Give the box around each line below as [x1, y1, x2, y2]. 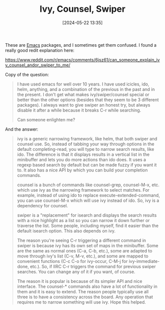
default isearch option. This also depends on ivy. [17, 227, 116, 234]
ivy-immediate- [128, 258, 160, 264]
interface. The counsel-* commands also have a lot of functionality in [17, 283, 158, 289]
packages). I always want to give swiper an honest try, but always [17, 102, 151, 108]
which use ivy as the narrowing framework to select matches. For [17, 187, 150, 193]
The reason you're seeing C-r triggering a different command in [17, 237, 146, 243]
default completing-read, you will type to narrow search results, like [17, 146, 155, 152]
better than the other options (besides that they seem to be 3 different [17, 97, 159, 103]
